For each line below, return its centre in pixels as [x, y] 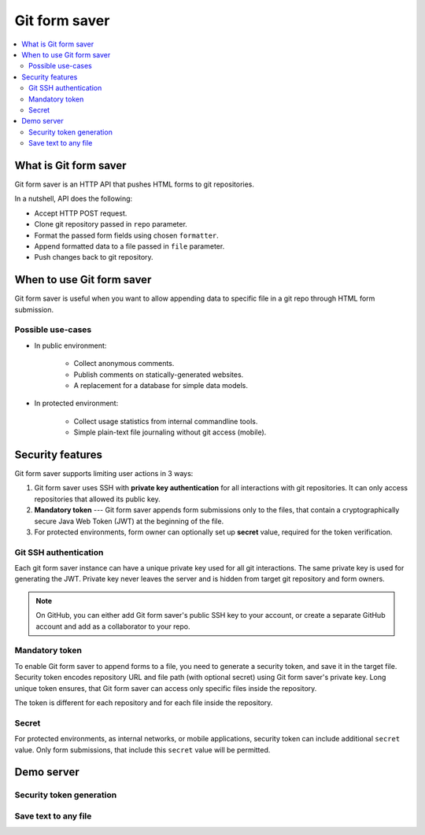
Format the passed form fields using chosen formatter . [127, 235]
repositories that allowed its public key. [97, 499]
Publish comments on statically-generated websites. [159, 375]
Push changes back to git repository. [94, 257]
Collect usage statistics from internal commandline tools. [166, 421]
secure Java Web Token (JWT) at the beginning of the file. [129, 521]
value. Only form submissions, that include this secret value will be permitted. [142, 750]
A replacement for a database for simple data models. [161, 385]
